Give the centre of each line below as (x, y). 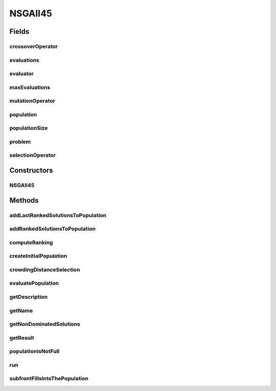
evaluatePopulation (34, 283)
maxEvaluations (30, 87)
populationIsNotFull (34, 352)
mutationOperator (32, 101)
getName (21, 311)
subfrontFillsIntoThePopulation (49, 379)
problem (20, 142)
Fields (19, 31)
